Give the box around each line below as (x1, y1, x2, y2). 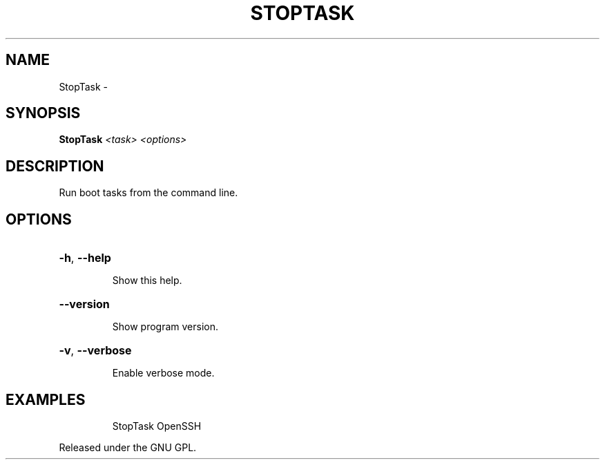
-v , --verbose (59, 343, 132, 358)
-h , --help (59, 251, 111, 265)
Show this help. (112, 274, 182, 287)
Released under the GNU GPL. (59, 441, 197, 453)
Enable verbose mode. (112, 367, 215, 379)
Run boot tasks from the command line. (59, 187, 238, 199)
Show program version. (112, 321, 219, 333)
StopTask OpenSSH (112, 419, 202, 432)
